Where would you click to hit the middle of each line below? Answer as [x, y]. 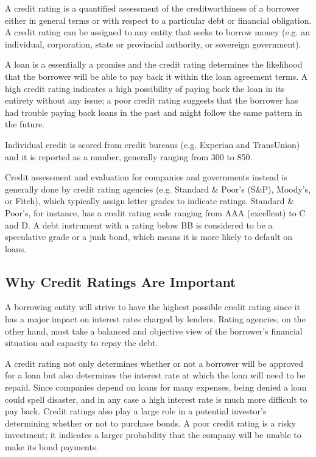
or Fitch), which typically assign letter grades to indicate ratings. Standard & [150, 201]
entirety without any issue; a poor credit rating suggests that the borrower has [152, 100]
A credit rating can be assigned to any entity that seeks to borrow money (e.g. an [157, 32]
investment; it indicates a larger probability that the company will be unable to [153, 435]
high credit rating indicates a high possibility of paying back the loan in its [145, 88]
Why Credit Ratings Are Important [121, 281]
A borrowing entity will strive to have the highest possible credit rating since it [153, 307]
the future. [25, 124]
